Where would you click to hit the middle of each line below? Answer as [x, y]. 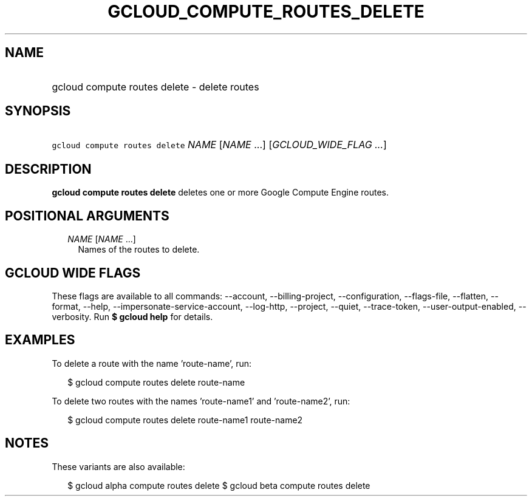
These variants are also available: [118, 466]
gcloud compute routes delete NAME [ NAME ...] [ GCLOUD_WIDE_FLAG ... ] [219, 145]
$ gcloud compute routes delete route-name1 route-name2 [185, 420]
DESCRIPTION [48, 169]
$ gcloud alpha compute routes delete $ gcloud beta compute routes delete [219, 485]
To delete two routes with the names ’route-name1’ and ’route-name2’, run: [201, 401]
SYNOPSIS [38, 111]
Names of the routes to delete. [139, 250]
